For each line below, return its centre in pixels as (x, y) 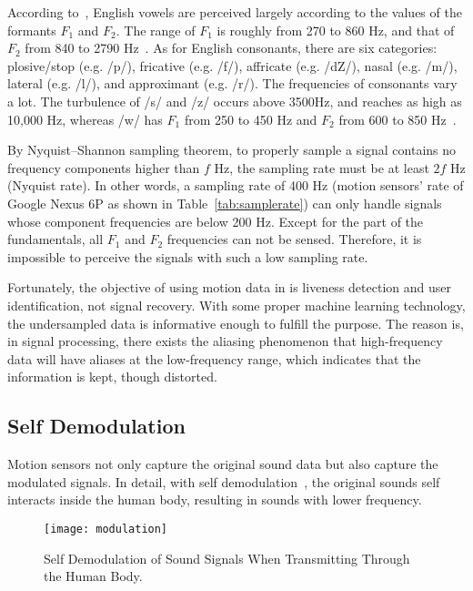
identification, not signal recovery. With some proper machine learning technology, (236, 305)
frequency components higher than (104, 167)
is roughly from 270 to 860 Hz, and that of (336, 30)
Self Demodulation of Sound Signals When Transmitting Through (227, 558)
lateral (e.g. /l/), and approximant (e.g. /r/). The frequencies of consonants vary (232, 83)
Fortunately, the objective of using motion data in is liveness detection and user (229, 287)
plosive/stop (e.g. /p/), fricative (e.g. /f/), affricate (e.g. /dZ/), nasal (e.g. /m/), (232, 65)
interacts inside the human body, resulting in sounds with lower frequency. (215, 499)
